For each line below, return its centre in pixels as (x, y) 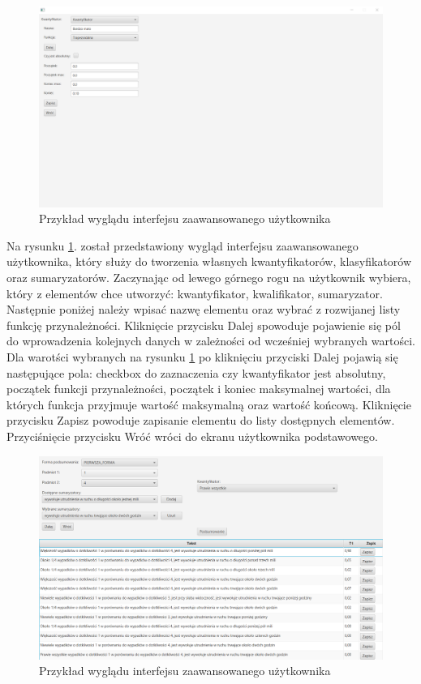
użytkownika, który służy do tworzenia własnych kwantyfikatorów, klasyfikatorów (209, 261)
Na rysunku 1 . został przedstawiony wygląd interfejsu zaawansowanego (183, 245)
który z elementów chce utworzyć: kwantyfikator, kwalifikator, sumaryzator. (195, 293)
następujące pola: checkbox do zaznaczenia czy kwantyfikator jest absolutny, (196, 372)
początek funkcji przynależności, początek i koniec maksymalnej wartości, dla (199, 389)
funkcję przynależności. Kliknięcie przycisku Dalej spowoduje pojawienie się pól (204, 325)
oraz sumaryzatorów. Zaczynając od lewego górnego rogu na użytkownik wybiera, (209, 277)
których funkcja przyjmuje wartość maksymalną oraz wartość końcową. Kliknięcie (209, 404)
